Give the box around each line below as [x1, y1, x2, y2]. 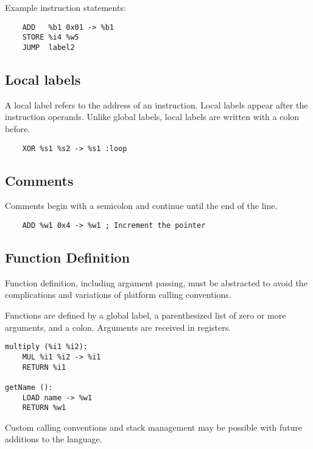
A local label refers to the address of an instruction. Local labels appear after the [5, 98, 308, 111]
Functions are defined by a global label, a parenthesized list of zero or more [5, 309, 286, 322]
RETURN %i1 [22, 362, 66, 372]
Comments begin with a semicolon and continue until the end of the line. [5, 199, 278, 212]
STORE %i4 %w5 [22, 33, 79, 42]
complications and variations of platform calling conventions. [5, 288, 231, 301]
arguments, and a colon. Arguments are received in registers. [5, 320, 231, 333]
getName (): [5, 383, 53, 392]
